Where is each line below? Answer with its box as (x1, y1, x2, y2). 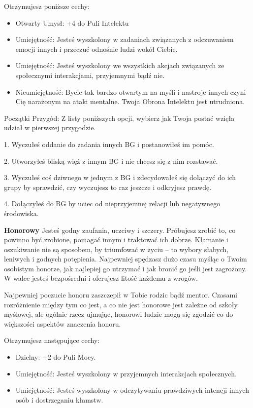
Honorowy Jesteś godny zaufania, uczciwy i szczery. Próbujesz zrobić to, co (4, 224, 236, 235)
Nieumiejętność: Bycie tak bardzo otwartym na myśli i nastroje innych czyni (15, 86, 246, 97)
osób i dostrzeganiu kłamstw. (15, 394, 103, 405)
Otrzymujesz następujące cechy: (4, 335, 100, 345)
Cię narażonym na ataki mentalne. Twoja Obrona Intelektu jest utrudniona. (15, 96, 245, 107)
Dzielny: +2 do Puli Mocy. (15, 352, 96, 362)
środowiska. (4, 208, 39, 218)
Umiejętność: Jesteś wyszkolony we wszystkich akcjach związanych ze (15, 60, 224, 71)
